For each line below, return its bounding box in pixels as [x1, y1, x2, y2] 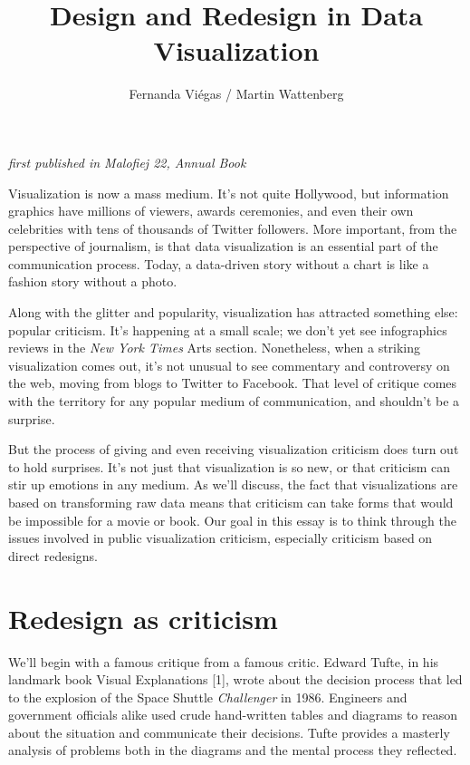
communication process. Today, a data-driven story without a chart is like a [8, 254, 429, 273]
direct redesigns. [8, 546, 99, 565]
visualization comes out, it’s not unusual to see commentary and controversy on [8, 355, 450, 374]
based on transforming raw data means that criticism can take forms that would [8, 493, 454, 511]
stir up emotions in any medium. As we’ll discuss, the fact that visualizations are [8, 475, 458, 494]
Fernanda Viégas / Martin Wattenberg [129, 84, 344, 103]
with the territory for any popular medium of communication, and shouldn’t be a [8, 392, 460, 411]
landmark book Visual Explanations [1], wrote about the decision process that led [8, 670, 463, 689]
